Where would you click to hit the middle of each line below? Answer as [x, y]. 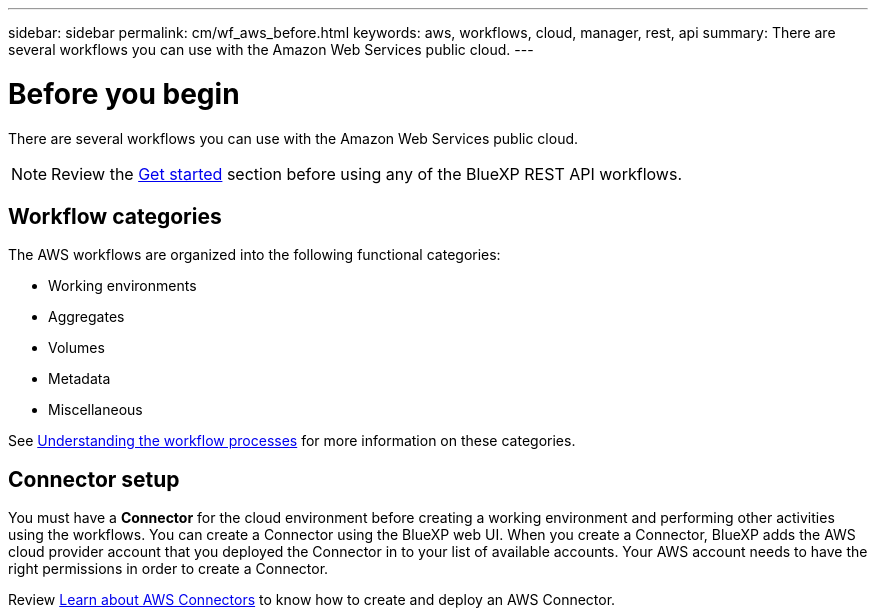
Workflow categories [115, 216]
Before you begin [124, 93]
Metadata [79, 379]
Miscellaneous [95, 410]
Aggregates [86, 317]
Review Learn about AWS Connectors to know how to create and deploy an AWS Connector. [312, 600]
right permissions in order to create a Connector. [168, 569]
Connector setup [94, 479]
